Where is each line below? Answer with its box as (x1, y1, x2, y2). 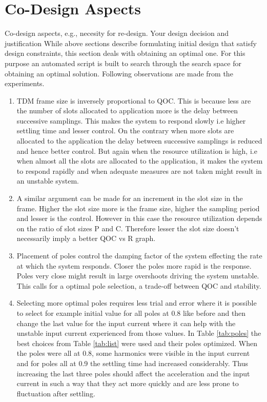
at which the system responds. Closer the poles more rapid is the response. (16, 260, 252, 271)
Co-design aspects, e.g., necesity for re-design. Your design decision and (5, 28, 229, 38)
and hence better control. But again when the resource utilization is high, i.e (16, 145, 257, 156)
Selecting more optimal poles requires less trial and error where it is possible (16, 297, 257, 308)
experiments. (5, 78, 45, 89)
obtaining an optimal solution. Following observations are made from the (5, 68, 233, 78)
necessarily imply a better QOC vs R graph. (16, 233, 156, 244)
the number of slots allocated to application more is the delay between (16, 105, 238, 116)
